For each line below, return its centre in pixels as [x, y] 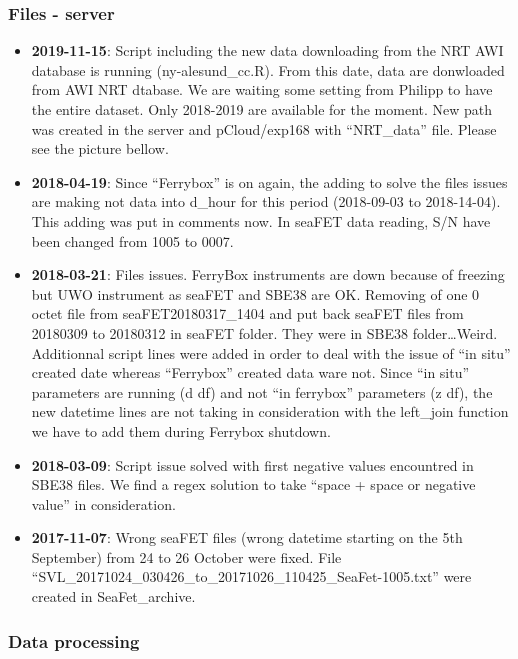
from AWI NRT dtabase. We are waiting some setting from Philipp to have [262, 89]
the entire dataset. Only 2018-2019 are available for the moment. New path [262, 109]
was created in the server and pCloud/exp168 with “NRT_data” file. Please [264, 128]
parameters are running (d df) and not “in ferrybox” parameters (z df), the [262, 391]
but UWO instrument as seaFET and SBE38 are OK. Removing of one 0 [255, 293]
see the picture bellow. [100, 148]
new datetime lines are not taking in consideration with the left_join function [270, 411]
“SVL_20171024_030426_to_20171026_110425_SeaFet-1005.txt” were [251, 576]
